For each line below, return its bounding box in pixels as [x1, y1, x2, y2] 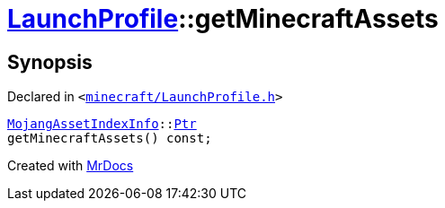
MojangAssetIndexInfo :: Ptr [7, 117, 197, 132]
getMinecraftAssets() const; [7, 131, 212, 146]
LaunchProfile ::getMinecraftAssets [7, 4, 439, 34]
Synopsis [7, 50, 93, 74]
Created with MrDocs [7, 158, 134, 174]
